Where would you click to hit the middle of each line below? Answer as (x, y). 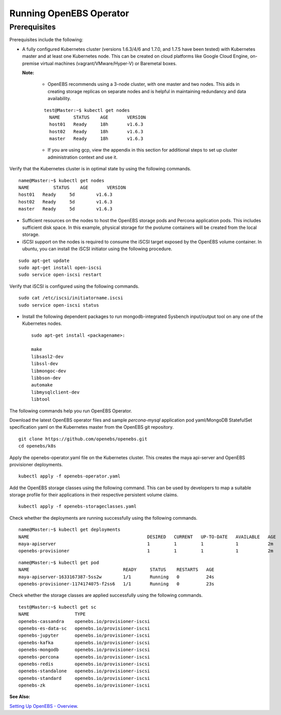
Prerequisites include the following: (46, 40)
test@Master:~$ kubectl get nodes (87, 110)
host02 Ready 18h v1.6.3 (96, 131)
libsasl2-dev (47, 356)
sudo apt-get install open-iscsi (60, 267)
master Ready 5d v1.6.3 (66, 209)
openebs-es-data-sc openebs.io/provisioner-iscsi (84, 628)
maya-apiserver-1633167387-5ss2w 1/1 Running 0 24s (117, 577)
